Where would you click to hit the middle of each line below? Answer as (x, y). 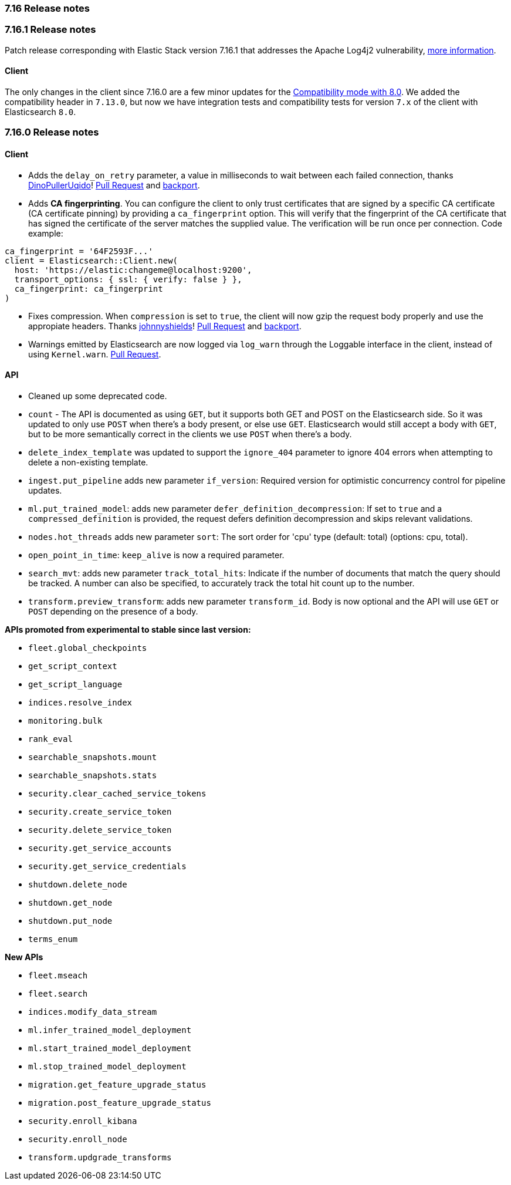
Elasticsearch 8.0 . (40, 112)
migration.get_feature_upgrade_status (117, 1084)
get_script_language (75, 684)
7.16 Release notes (47, 8)
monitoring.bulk (65, 720)
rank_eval (50, 739)
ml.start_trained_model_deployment (110, 1048)
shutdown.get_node (70, 902)
